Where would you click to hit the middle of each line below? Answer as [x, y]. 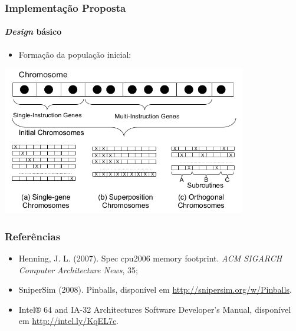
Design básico [33, 32]
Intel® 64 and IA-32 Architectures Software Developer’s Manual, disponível [155, 309]
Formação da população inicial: [75, 54]
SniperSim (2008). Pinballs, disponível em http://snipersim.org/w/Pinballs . [155, 289]
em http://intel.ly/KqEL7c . [69, 321]
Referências [33, 236]
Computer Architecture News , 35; [78, 269]
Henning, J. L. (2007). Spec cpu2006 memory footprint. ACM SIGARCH [150, 258]
